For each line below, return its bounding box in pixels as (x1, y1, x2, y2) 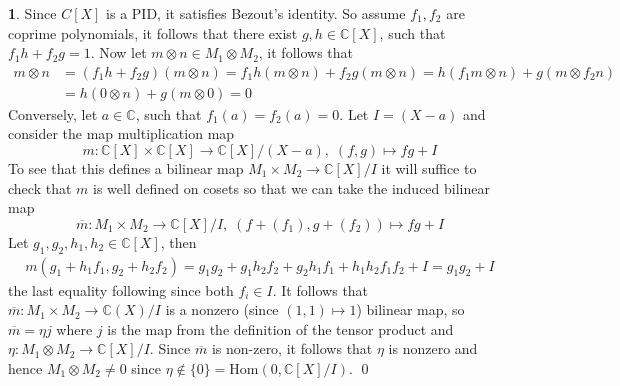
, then (160, 231, 197, 252)
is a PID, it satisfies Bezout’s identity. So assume (106, 3, 406, 23)
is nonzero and (388, 338, 478, 359)
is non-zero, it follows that (211, 338, 373, 359)
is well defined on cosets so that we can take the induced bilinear (93, 177, 490, 198)
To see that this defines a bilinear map (8, 158, 244, 179)
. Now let (90, 42, 147, 63)
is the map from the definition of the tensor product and (107, 318, 454, 339)
